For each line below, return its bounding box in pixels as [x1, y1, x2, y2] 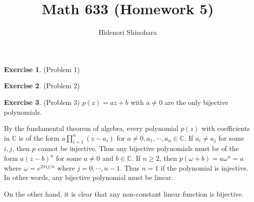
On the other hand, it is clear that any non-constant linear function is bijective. [4, 188, 244, 199]
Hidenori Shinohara [98, 27, 157, 37]
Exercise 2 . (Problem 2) [4, 80, 80, 91]
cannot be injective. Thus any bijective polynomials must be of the [38, 143, 239, 153]
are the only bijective [165, 97, 228, 107]
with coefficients [201, 123, 250, 133]
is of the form [19, 132, 59, 143]
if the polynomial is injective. [161, 162, 249, 173]
